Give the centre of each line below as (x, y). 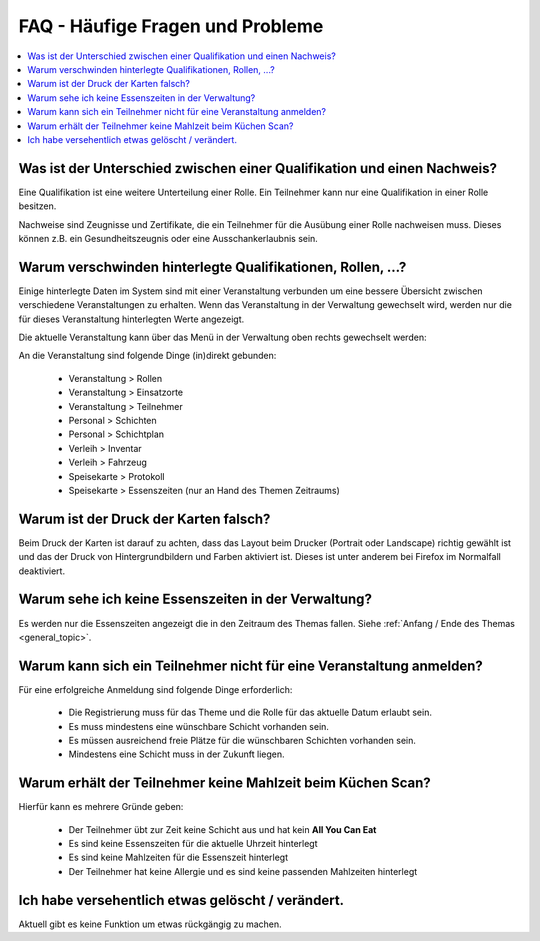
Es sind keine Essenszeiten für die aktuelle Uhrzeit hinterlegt (193, 844)
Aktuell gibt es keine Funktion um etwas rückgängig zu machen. (150, 924)
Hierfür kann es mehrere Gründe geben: (101, 807)
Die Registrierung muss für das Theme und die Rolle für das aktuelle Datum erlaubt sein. (250, 712)
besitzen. (37, 206)
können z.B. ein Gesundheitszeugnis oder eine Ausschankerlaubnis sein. (168, 238)
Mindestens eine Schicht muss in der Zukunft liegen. (176, 754)
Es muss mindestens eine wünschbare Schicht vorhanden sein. (199, 726)
